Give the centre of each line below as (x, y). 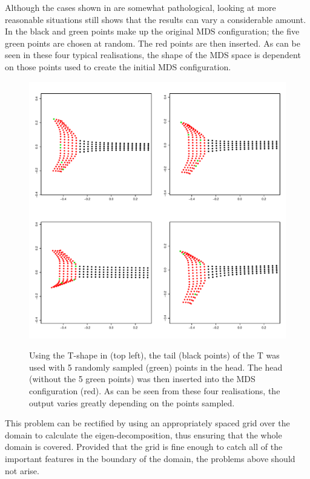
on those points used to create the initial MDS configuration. (118, 66)
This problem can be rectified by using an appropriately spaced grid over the (147, 423)
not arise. (22, 470)
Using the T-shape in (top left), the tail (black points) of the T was (154, 355)
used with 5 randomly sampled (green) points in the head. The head (156, 367)
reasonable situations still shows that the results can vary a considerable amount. (156, 19)
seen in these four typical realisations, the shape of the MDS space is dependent (153, 55)
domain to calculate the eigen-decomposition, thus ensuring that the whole (143, 434)
